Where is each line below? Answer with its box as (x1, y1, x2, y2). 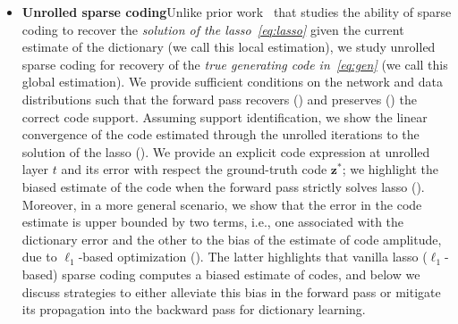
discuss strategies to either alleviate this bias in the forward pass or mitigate (21, 282, 441, 301)
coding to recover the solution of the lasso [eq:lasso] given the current (21, 20, 404, 38)
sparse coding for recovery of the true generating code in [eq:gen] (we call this (21, 54, 448, 73)
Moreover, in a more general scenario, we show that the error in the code (21, 195, 422, 213)
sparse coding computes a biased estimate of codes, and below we (62, 264, 420, 283)
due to (21, 247, 57, 266)
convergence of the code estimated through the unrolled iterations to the (21, 125, 420, 144)
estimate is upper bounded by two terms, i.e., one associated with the (21, 212, 404, 231)
